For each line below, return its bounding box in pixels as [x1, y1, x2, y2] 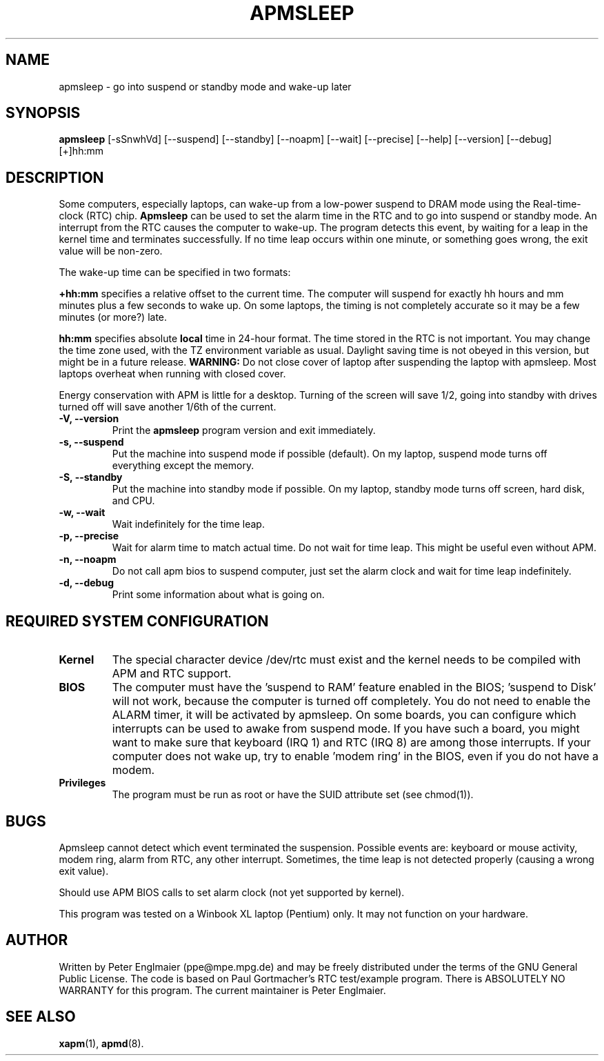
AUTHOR [6, 931, 68, 949]
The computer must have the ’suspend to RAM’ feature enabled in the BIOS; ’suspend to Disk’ [112, 680, 596, 695]
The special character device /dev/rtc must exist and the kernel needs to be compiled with [112, 653, 581, 667]
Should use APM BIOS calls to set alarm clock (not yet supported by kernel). [59, 886, 405, 898]
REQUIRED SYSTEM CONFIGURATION [6, 612, 269, 630]
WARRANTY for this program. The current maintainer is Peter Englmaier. [59, 984, 386, 996]
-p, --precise [59, 530, 119, 542]
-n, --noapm [59, 553, 117, 566]
